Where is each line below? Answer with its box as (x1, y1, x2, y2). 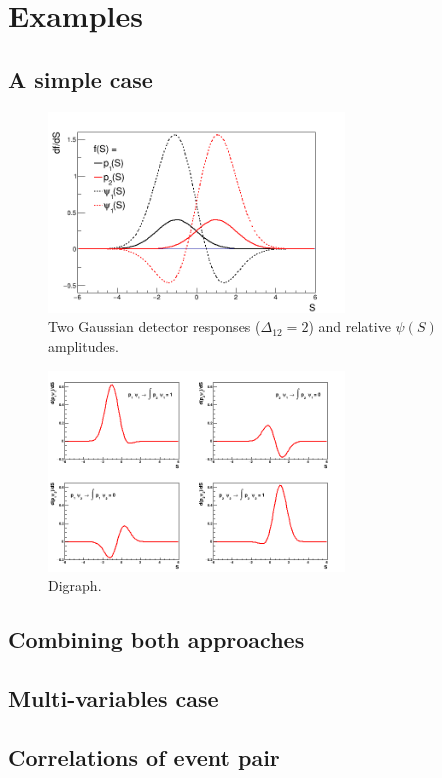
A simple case (8, 63, 153, 94)
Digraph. (48, 575, 102, 596)
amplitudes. (48, 336, 119, 357)
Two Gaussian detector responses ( (48, 316, 261, 337)
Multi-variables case (8, 683, 219, 714)
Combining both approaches (8, 624, 305, 655)
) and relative (308, 316, 391, 337)
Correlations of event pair (8, 742, 280, 773)
